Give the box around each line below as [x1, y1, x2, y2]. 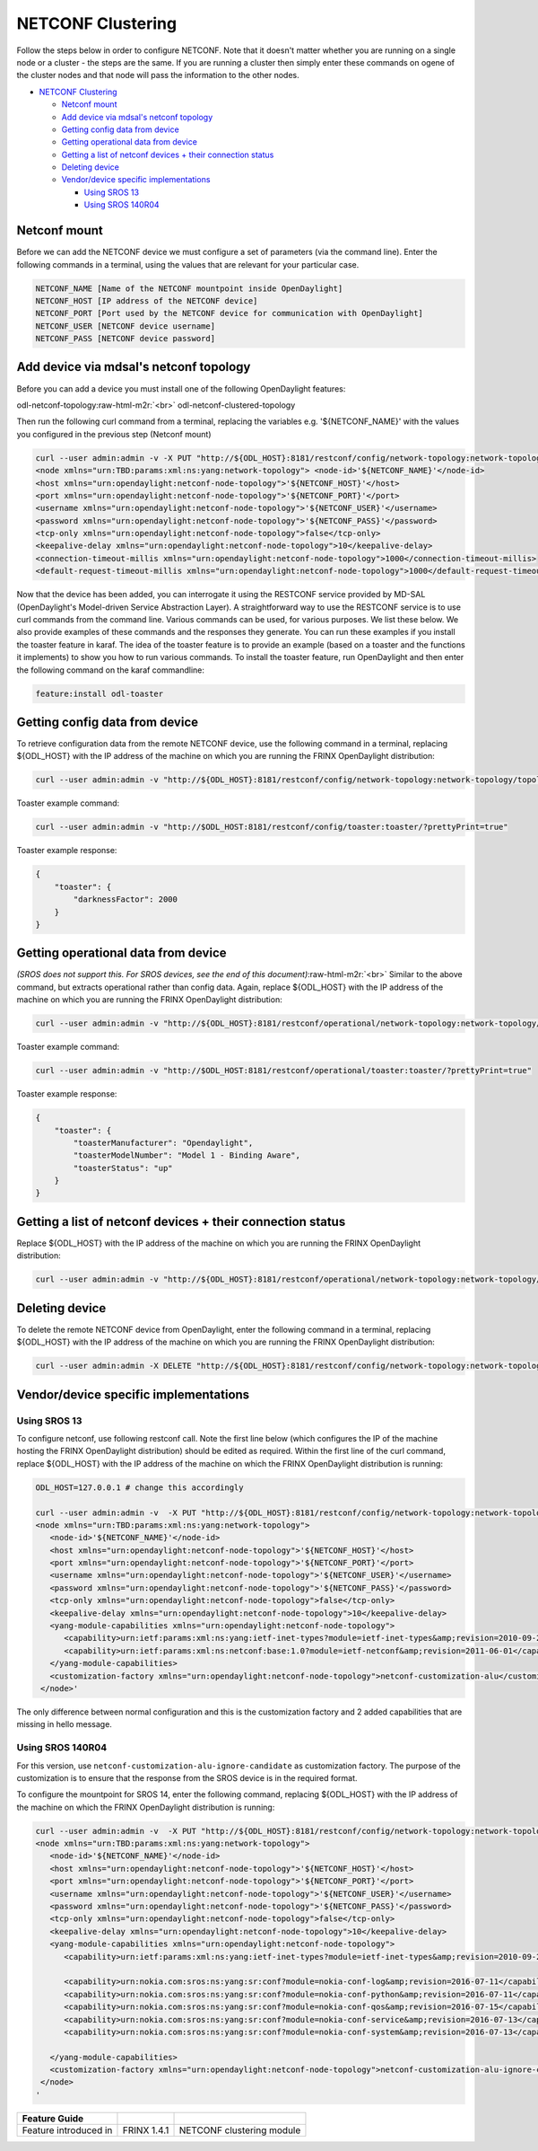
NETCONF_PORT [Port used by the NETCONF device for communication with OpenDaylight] [35, 308, 423, 319]
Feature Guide [22, 2111, 84, 2124]
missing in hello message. [16, 1719, 112, 1730]
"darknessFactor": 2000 [73, 895, 178, 904]
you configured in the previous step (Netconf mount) [16, 428, 212, 439]
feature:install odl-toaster [35, 688, 164, 699]
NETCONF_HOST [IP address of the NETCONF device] [35, 295, 258, 305]
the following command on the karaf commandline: [16, 665, 205, 675]
